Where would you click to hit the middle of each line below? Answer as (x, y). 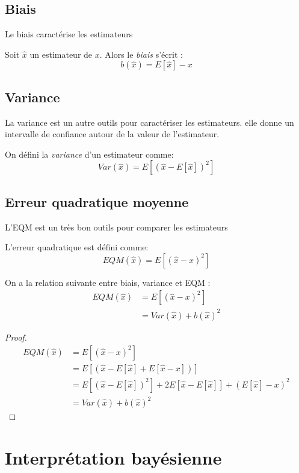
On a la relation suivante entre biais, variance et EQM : (108, 282)
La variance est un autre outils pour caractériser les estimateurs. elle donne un (149, 122)
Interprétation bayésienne (113, 457)
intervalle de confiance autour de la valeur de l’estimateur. (112, 134)
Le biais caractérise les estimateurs (69, 34)
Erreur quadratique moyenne (97, 201)
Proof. (16, 337)
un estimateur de (61, 54)
